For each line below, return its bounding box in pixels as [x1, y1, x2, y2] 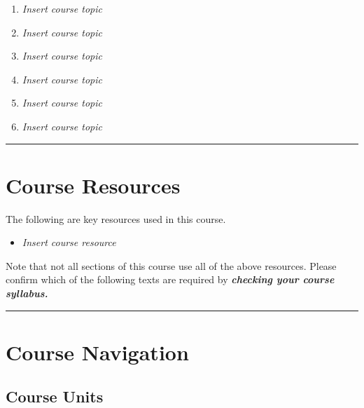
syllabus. [6, 286, 48, 301]
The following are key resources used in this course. [6, 211, 226, 226]
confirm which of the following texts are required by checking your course [6, 272, 335, 287]
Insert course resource [22, 235, 116, 250]
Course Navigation [6, 337, 189, 366]
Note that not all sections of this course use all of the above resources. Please [6, 258, 337, 273]
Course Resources [6, 170, 181, 199]
